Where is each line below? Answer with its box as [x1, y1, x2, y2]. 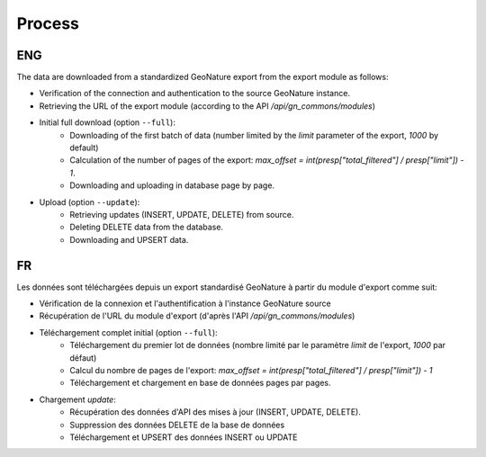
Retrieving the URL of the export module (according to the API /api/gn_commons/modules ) [39, 100, 376, 112]
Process [16, 13, 80, 33]
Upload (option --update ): [39, 196, 140, 207]
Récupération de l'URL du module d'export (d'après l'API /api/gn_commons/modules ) [39, 310, 355, 321]
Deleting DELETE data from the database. [69, 221, 224, 233]
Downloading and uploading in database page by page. [69, 180, 274, 191]
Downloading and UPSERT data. [69, 234, 189, 245]
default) [69, 142, 99, 153]
